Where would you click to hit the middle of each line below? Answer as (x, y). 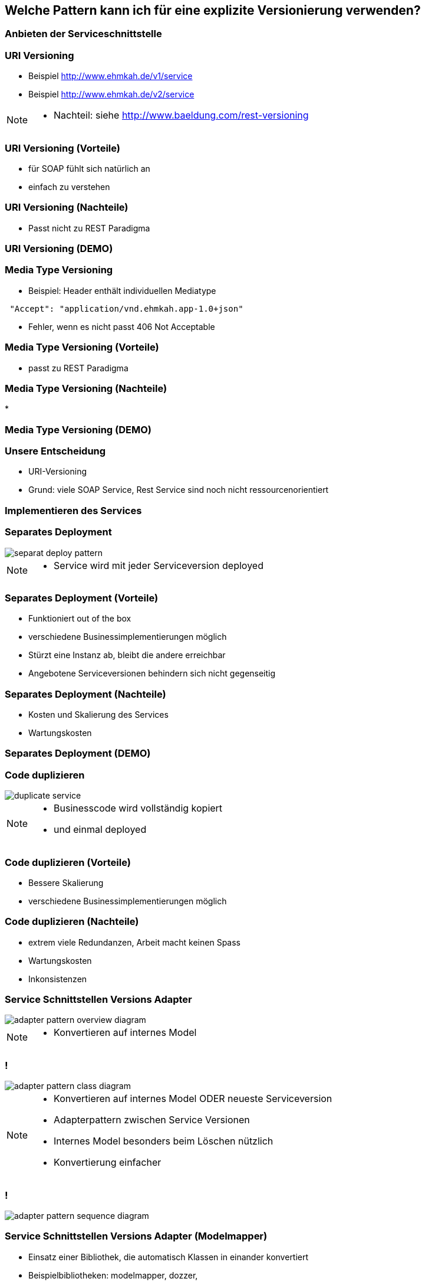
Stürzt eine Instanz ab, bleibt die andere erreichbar (127, 655)
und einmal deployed (100, 830)
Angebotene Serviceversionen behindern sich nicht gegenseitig (152, 673)
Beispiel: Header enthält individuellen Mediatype (122, 290)
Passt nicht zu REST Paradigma (89, 228)
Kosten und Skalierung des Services (98, 715)
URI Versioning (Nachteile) (67, 207)
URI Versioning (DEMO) (59, 249)
